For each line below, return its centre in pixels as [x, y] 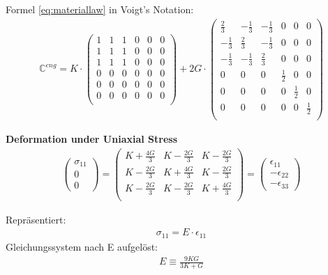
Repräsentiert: [36, 219]
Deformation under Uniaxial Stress [92, 138]
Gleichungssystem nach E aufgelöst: [82, 246]
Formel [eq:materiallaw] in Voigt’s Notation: [100, 9]
